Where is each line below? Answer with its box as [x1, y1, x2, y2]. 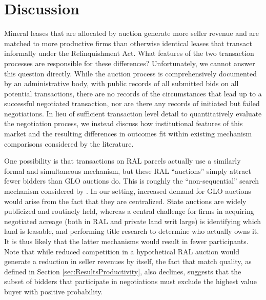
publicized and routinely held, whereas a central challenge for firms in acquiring [4, 206, 254, 216]
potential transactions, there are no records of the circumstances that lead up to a [4, 88, 262, 98]
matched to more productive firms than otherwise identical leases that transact [4, 37, 252, 48]
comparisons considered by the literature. [4, 138, 134, 149]
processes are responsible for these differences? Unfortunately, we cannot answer [4, 57, 255, 68]
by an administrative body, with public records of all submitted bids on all [4, 78, 239, 89]
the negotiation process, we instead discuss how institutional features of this [4, 118, 243, 129]
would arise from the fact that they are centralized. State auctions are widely [4, 195, 247, 206]
